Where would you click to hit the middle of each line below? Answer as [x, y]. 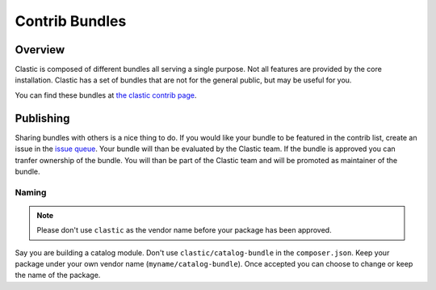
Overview [40, 50]
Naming [31, 192]
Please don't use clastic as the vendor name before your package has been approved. [184, 230]
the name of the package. [58, 275]
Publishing [42, 118]
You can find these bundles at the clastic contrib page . [106, 95]
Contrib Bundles [71, 21]
